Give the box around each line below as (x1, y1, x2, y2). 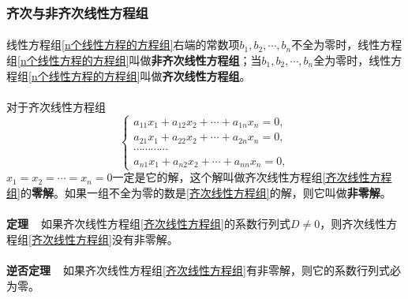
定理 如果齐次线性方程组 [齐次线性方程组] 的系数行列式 (6, 215, 290, 232)
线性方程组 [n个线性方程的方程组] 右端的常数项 (6, 36, 240, 53)
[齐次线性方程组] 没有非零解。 (28, 230, 178, 247)
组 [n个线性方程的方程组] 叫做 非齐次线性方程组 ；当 (6, 52, 262, 69)
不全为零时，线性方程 (291, 36, 402, 53)
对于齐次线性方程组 (6, 98, 106, 114)
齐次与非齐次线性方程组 (6, 2, 148, 22)
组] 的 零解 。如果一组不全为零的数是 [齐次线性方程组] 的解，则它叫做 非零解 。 (6, 185, 391, 200)
